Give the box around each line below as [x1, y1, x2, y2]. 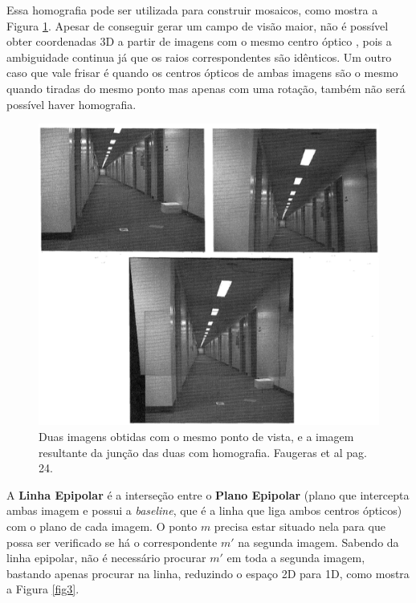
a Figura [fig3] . [6, 581, 80, 597]
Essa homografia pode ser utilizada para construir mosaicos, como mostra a [6, 2, 378, 18]
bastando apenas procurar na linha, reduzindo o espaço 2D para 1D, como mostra [6, 565, 410, 581]
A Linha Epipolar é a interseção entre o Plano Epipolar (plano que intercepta [6, 486, 410, 503]
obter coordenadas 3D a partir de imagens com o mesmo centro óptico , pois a [6, 33, 392, 50]
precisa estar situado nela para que [214, 517, 385, 534]
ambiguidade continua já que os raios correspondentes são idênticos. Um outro [6, 48, 392, 65]
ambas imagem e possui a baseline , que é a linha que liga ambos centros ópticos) [6, 502, 402, 519]
